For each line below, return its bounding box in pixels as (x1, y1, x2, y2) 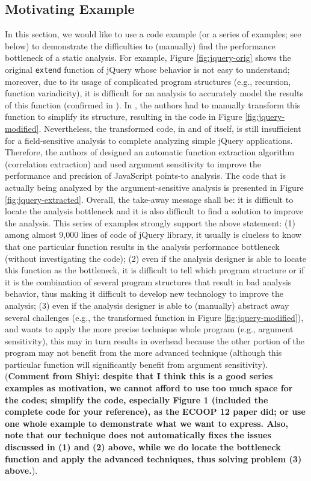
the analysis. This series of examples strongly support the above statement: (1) (5, 216, 295, 229)
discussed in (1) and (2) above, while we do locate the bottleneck (5, 441, 281, 453)
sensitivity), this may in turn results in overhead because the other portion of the (5, 334, 305, 347)
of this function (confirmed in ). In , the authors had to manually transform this (5, 98, 301, 111)
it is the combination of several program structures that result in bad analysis (5, 275, 292, 288)
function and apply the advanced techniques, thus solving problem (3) (5, 452, 302, 465)
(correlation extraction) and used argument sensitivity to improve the (5, 157, 261, 170)
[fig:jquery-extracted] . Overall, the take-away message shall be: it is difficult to (5, 193, 294, 205)
